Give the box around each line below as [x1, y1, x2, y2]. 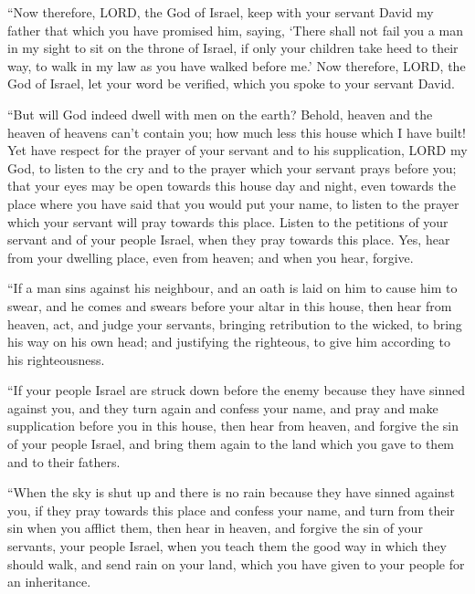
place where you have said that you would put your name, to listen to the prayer [7, 193, 459, 213]
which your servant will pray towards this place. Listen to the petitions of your [7, 212, 449, 231]
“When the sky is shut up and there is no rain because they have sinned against [7, 483, 455, 502]
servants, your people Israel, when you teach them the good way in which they [7, 537, 447, 556]
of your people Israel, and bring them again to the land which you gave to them [7, 434, 455, 453]
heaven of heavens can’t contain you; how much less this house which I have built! [7, 122, 467, 141]
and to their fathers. [7, 452, 121, 471]
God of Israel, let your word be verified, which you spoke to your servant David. [7, 74, 455, 93]
